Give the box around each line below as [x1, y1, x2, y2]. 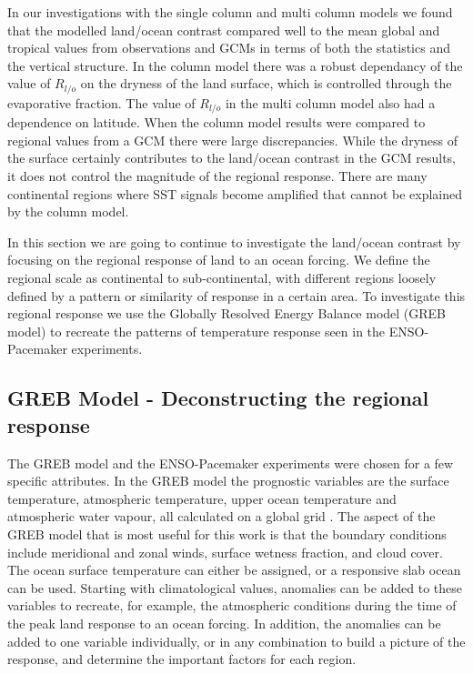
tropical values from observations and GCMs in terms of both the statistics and [7, 38, 450, 57]
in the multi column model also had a [225, 93, 436, 112]
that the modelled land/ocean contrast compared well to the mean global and [7, 20, 440, 39]
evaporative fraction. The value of [7, 93, 196, 112]
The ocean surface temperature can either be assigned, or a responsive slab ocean [7, 560, 461, 579]
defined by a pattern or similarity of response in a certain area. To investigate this [7, 286, 466, 305]
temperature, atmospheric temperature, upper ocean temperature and [7, 488, 397, 508]
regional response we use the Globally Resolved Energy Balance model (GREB [7, 304, 447, 323]
